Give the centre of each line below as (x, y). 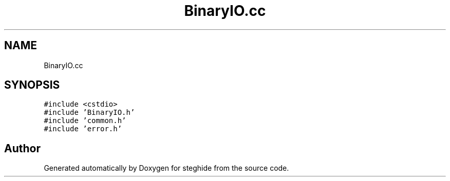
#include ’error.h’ (83, 129)
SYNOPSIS (32, 85)
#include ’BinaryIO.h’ (89, 113)
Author (22, 148)
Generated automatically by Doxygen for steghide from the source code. (166, 168)
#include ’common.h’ (85, 121)
